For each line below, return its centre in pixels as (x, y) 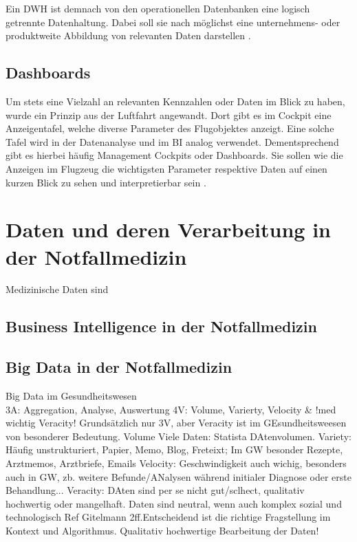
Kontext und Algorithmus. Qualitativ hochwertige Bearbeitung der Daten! (162, 530)
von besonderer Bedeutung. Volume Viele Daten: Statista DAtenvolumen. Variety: (178, 436)
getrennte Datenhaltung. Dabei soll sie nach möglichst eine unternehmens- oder (173, 22)
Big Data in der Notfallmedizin (119, 367)
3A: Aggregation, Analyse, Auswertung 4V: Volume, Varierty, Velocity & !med (171, 409)
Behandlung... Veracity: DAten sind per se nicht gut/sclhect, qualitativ (155, 490)
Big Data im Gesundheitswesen (71, 396)
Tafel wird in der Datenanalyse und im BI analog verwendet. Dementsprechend (172, 141)
